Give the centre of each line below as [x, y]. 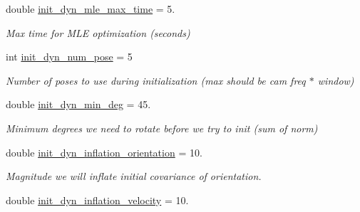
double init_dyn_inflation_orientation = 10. [104, 152]
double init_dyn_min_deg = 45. [78, 104]
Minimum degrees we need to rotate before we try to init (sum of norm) [162, 128]
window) [336, 80]
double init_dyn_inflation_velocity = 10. [97, 200]
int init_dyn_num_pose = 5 [69, 57]
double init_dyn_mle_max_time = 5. [91, 9]
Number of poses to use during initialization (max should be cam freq [156, 80]
